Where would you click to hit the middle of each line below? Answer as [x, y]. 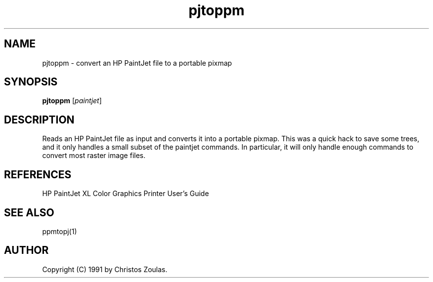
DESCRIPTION [39, 120]
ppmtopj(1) [60, 231]
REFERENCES [38, 174]
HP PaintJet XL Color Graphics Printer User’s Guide [126, 194]
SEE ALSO [29, 212]
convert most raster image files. [94, 156]
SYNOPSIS [31, 82]
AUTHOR [26, 250]
